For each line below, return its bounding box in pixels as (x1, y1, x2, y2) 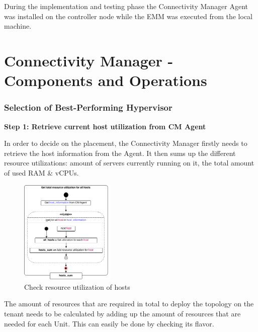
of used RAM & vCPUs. (4, 167, 79, 178)
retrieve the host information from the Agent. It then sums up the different (4, 147, 236, 158)
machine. (4, 21, 32, 31)
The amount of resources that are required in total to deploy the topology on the (4, 298, 254, 309)
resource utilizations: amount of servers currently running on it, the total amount (4, 157, 254, 168)
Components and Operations (4, 70, 207, 91)
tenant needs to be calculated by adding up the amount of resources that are (4, 308, 241, 318)
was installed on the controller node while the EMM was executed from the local (4, 11, 253, 21)
